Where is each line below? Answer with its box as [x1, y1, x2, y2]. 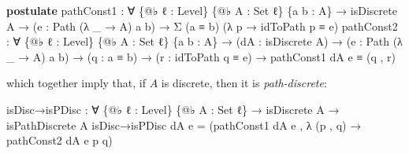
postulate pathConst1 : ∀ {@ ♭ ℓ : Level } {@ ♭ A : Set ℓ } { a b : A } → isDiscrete [6, 2, 397, 18]
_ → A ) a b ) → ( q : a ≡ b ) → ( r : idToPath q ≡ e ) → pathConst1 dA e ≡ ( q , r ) [6, 48, 396, 64]
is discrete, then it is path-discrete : [161, 75, 327, 91]
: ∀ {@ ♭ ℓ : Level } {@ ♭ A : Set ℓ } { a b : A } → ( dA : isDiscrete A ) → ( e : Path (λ [6, 33, 403, 49]
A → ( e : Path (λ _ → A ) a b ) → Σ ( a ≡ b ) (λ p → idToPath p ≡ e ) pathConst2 [6, 17, 398, 34]
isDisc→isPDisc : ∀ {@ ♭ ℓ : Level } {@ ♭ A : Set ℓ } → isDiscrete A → [6, 101, 340, 117]
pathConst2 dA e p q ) [6, 132, 113, 148]
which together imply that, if [6, 75, 147, 91]
